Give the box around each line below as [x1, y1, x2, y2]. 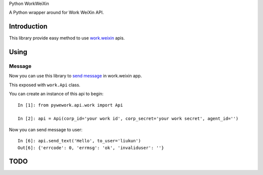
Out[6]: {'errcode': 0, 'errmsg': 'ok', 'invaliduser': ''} [18, 145, 164, 151]
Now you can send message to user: [9, 127, 83, 133]
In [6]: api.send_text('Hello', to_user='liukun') [18, 138, 141, 144]
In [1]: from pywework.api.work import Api [18, 102, 123, 108]
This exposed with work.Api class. [9, 82, 80, 88]
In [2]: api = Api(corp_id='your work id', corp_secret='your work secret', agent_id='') [18, 116, 239, 121]
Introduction [9, 22, 48, 31]
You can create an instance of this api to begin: [9, 91, 104, 97]
